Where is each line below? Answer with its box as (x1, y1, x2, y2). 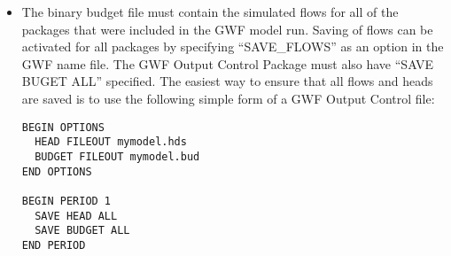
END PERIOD (21, 238, 86, 252)
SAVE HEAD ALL (35, 209, 118, 222)
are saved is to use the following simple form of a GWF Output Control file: (21, 89, 435, 107)
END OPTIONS (21, 165, 92, 178)
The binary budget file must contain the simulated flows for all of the (21, 3, 399, 20)
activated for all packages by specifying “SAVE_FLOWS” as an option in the (21, 37, 444, 56)
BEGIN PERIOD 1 (21, 194, 112, 207)
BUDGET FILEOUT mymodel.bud (35, 150, 200, 163)
